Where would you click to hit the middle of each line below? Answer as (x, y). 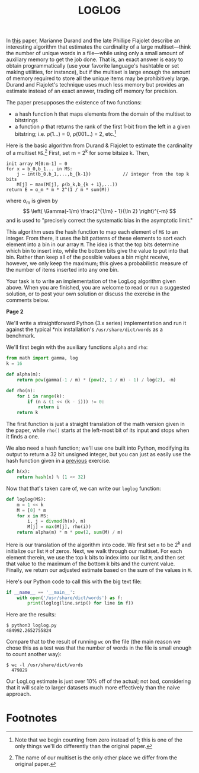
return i (49, 407)
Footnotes (32, 718)
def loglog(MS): (26, 499)
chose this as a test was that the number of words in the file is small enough (99, 648)
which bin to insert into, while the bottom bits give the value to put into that (97, 251)
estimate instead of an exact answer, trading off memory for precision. (92, 91)
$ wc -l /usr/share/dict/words (45, 665)
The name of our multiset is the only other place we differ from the (96, 758)
